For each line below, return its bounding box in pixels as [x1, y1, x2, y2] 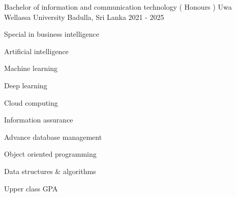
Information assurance [4, 114, 73, 125]
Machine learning [4, 63, 58, 73]
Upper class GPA [4, 183, 58, 193]
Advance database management [4, 131, 102, 142]
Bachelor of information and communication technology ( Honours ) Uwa [4, 2, 232, 12]
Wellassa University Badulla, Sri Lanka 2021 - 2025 [4, 11, 164, 22]
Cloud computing [4, 97, 58, 108]
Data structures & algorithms [4, 165, 96, 176]
